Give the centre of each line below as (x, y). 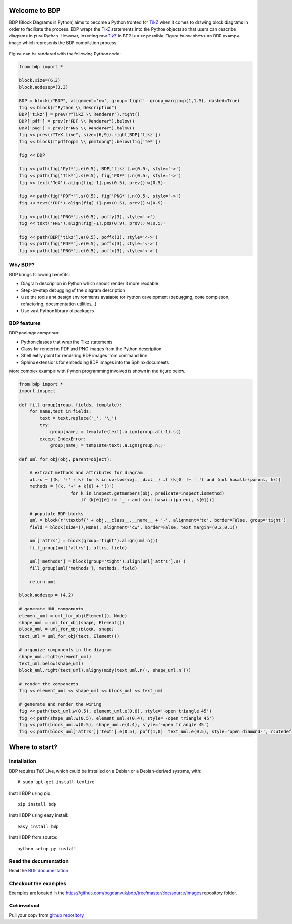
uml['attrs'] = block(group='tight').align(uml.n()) (94, 541)
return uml (42, 582)
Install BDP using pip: (30, 793)
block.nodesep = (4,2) (46, 595)
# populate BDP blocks (56, 513)
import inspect (37, 391)
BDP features (25, 323)
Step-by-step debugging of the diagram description (73, 290)
